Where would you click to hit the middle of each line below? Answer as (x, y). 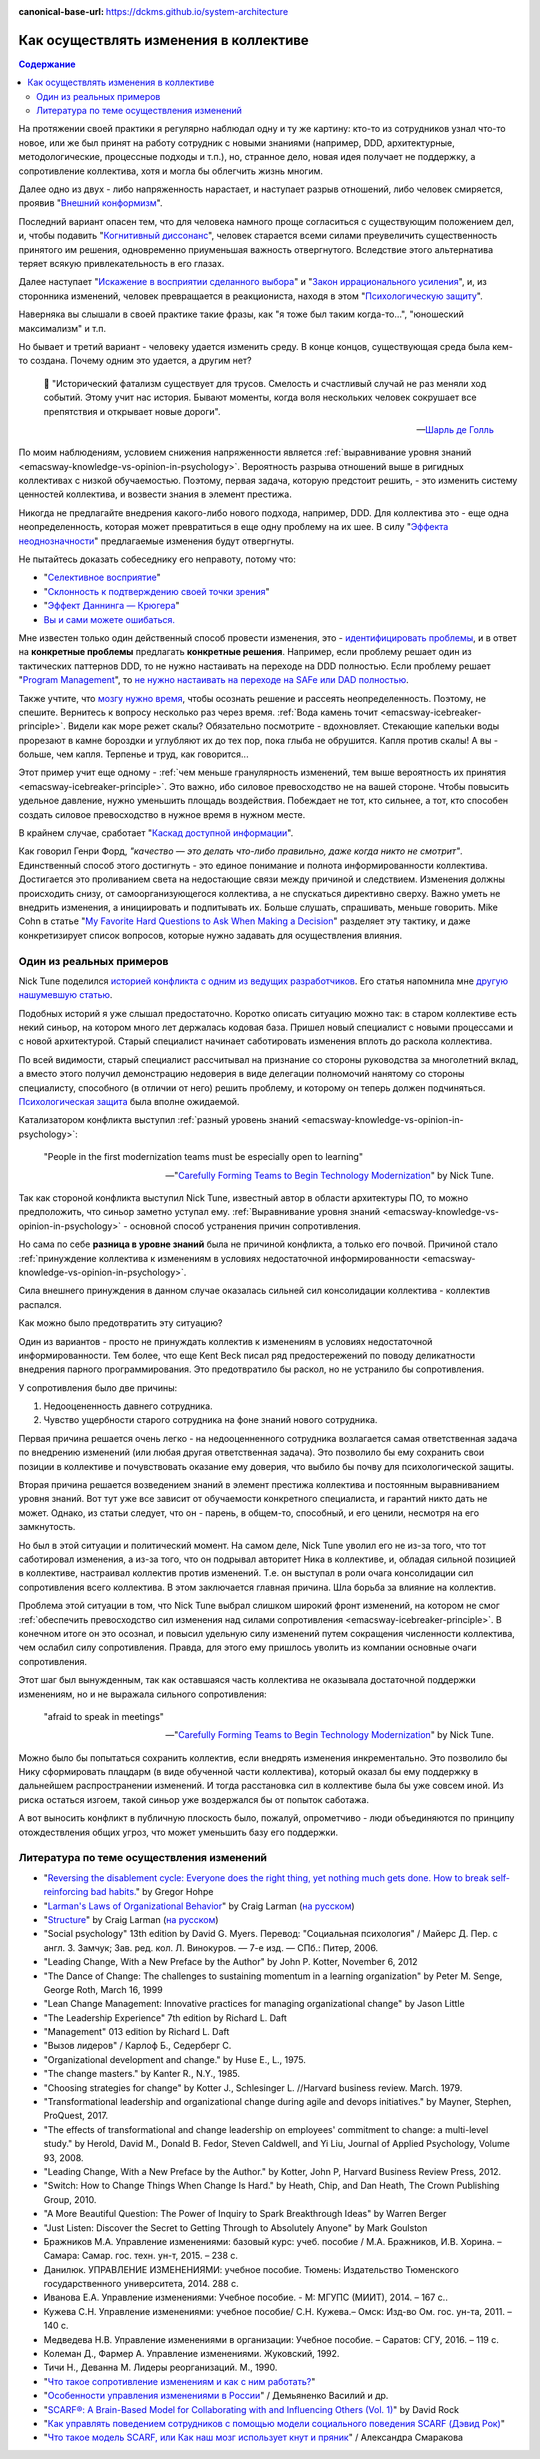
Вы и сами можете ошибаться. (109, 619)
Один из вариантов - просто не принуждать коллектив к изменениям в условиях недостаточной (225, 1341)
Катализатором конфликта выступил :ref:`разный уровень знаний (159, 1120)
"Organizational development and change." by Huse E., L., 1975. (175, 2059)
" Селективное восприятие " (102, 577)
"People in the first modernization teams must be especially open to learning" (203, 1157)
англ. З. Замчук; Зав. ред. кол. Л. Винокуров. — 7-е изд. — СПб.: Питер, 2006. (211, 1947)
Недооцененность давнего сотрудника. (128, 1406)
